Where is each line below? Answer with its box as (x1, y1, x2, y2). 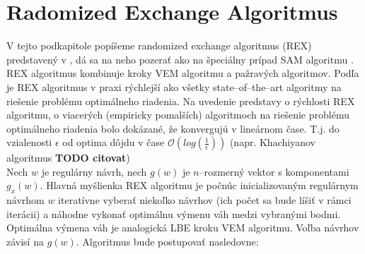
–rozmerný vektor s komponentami (199, 164, 349, 179)
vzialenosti (6, 135, 52, 150)
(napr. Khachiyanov (229, 135, 315, 150)
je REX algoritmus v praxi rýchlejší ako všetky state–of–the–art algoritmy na (6, 79, 342, 94)
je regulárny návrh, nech (41, 164, 147, 179)
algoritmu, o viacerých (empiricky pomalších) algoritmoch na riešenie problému (6, 107, 349, 122)
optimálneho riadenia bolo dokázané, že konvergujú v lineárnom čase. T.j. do (6, 121, 340, 135)
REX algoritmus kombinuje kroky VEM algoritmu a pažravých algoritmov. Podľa (6, 66, 359, 80)
